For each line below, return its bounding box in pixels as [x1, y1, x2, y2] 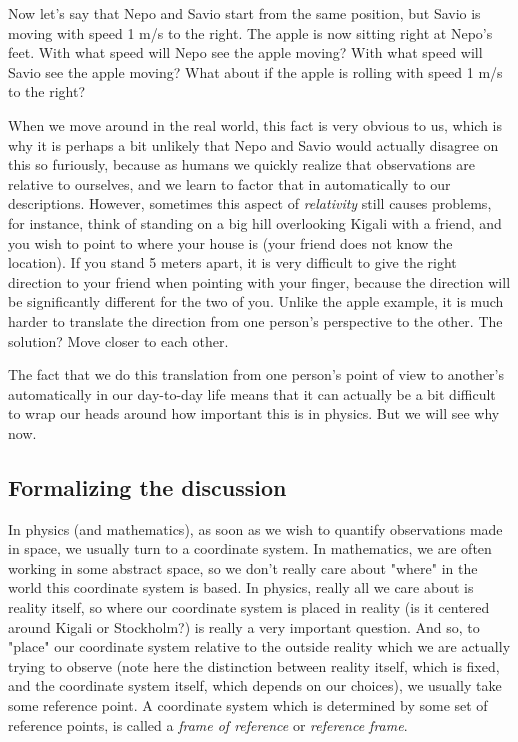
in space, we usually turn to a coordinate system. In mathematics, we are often [8, 538, 492, 559]
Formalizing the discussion [8, 471, 287, 502]
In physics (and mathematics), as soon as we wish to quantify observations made [8, 518, 503, 539]
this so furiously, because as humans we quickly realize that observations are [8, 154, 476, 175]
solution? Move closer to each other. [8, 330, 229, 351]
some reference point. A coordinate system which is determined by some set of [8, 695, 488, 716]
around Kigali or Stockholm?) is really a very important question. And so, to [8, 616, 480, 637]
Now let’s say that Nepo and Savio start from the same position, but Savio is [8, 3, 481, 23]
